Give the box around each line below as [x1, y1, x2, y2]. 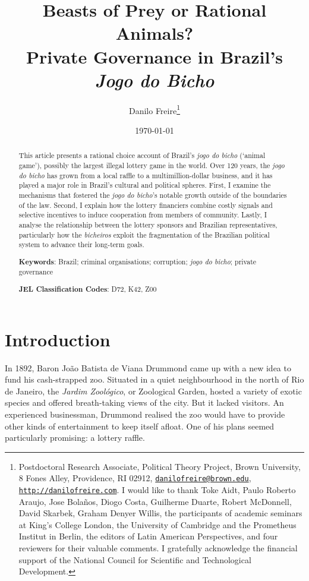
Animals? [115, 21, 194, 45]
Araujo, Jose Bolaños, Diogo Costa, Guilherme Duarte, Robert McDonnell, [18, 495, 292, 507]
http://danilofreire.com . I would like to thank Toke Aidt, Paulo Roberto [18, 483, 296, 495]
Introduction [5, 327, 111, 351]
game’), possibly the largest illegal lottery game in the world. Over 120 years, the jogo [18, 160, 285, 170]
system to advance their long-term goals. [18, 239, 144, 250]
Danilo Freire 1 [128, 102, 181, 116]
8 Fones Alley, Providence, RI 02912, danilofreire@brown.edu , [18, 472, 251, 484]
